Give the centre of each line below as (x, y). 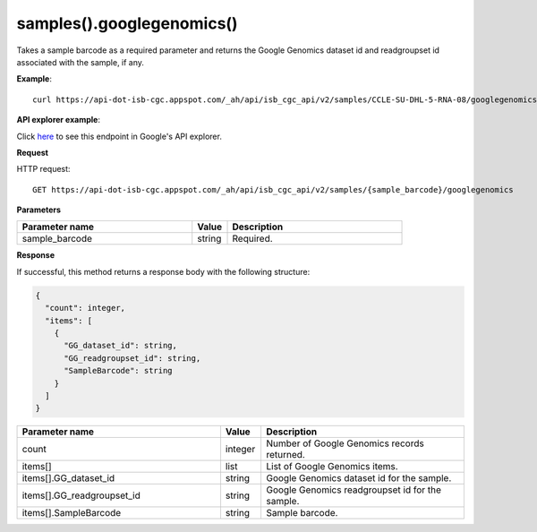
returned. (286, 455)
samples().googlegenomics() (127, 23)
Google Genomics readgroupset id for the (354, 490)
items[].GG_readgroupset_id (81, 495)
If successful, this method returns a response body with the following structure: (163, 271)
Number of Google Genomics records (345, 443)
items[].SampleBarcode (72, 513)
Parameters (39, 210)
